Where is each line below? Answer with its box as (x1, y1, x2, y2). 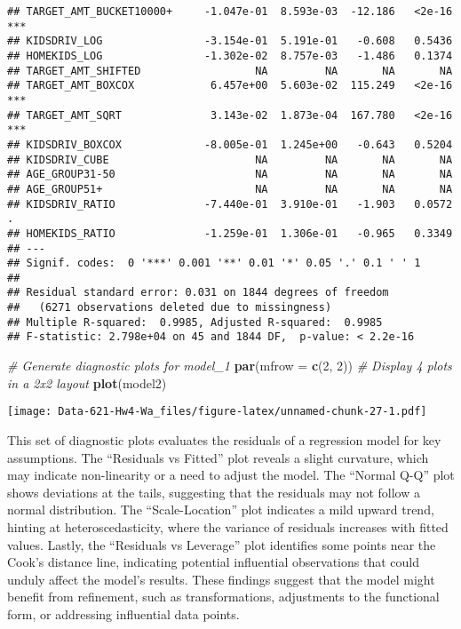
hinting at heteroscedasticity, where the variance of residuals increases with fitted (7, 517, 449, 536)
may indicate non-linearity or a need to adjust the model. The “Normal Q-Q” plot (7, 466, 455, 484)
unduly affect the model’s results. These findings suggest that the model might (7, 569, 435, 588)
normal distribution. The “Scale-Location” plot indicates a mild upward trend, (7, 500, 434, 519)
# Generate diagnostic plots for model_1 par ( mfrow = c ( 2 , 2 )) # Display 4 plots (7, 356, 452, 375)
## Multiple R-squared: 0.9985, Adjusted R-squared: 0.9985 (7, 315, 383, 329)
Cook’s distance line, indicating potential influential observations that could (7, 553, 419, 571)
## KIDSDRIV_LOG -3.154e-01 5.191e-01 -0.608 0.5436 (7, 35, 453, 48)
